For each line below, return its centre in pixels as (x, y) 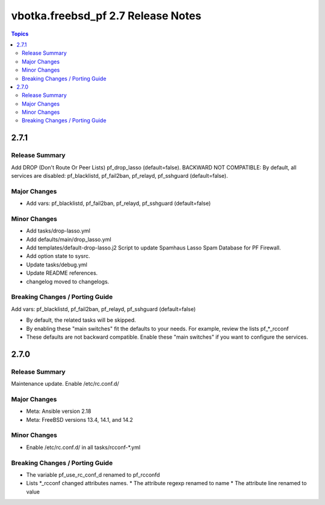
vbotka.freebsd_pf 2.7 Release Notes (106, 16)
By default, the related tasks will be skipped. (81, 320)
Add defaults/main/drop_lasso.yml (69, 239)
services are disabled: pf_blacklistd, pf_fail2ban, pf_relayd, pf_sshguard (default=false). (119, 176)
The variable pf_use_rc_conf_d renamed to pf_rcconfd (93, 475)
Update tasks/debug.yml (57, 265)
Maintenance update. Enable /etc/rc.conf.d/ (65, 384)
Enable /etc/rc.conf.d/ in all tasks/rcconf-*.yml (83, 447)
